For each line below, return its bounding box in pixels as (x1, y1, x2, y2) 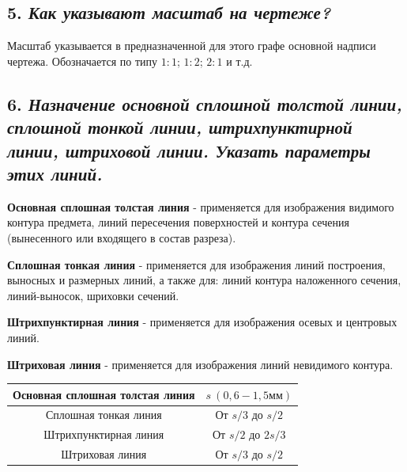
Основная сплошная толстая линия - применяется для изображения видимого (7, 198, 394, 215)
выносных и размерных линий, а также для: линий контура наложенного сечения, (7, 272, 401, 288)
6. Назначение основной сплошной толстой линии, (7, 91, 402, 116)
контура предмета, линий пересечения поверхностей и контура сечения (7, 214, 349, 230)
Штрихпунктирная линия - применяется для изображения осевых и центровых (7, 314, 398, 330)
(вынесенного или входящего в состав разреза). (7, 229, 236, 246)
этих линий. (7, 161, 103, 185)
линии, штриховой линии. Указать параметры (7, 138, 371, 162)
